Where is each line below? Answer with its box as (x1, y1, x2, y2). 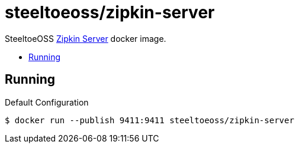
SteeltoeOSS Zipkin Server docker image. (5, 33, 166, 44)
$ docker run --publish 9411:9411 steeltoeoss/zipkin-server (5, 115, 294, 125)
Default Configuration (5, 97, 89, 107)
